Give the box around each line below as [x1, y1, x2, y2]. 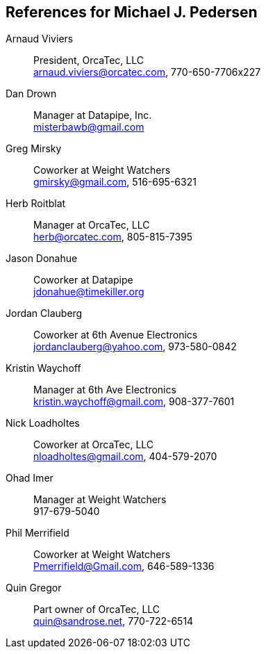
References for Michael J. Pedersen [6, 3, 258, 21]
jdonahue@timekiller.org [33, 286, 144, 298]
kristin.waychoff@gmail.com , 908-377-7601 [33, 395, 235, 408]
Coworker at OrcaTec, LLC [33, 439, 154, 451]
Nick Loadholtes [6, 417, 80, 430]
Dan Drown [6, 88, 57, 100]
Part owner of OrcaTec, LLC [33, 603, 160, 616]
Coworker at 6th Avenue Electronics [33, 329, 198, 341]
